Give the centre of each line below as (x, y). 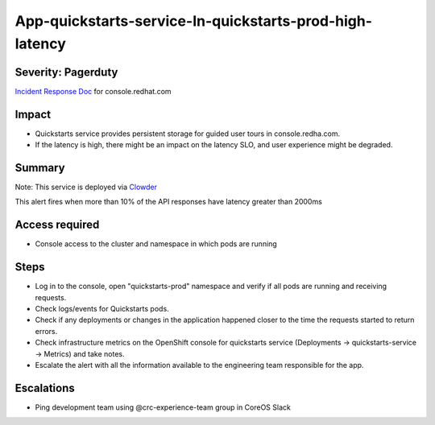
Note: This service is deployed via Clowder (86, 187)
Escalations (45, 388)
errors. (46, 331)
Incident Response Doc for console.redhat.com (93, 91)
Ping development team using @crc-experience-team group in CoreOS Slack (163, 407)
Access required (57, 225)
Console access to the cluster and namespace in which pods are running (156, 244)
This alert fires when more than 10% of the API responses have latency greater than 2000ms (168, 202)
